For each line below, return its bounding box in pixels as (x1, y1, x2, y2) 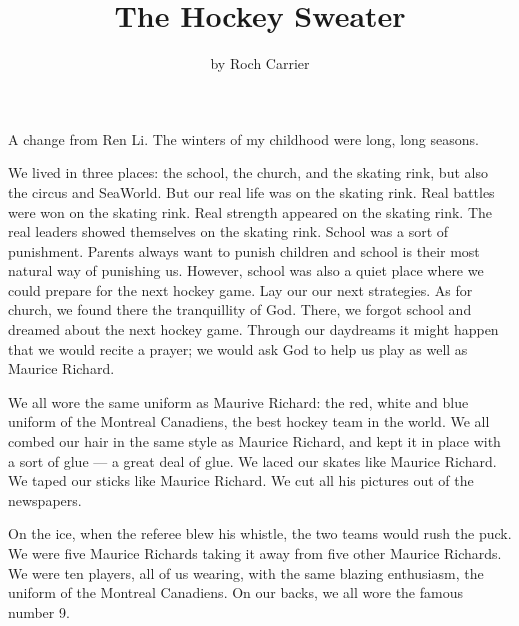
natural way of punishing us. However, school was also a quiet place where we (8, 260, 484, 281)
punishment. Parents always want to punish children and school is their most (8, 240, 480, 261)
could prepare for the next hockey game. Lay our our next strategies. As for (8, 279, 473, 300)
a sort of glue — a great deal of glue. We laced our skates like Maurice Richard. (8, 450, 497, 471)
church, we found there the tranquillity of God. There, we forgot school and (8, 299, 472, 320)
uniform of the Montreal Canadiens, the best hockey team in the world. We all (8, 411, 490, 432)
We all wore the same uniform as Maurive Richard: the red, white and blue (8, 391, 469, 412)
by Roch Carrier (210, 53, 310, 74)
